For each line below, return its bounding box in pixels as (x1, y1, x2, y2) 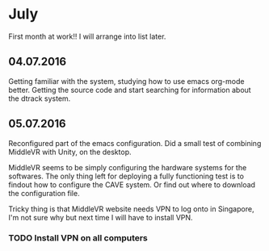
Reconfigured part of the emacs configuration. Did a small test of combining (8, 138, 262, 148)
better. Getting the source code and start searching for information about (8, 85, 252, 94)
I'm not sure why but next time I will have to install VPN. (8, 212, 193, 222)
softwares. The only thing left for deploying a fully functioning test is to (8, 171, 245, 181)
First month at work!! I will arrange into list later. (8, 31, 166, 41)
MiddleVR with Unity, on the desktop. (8, 147, 132, 157)
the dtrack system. (8, 94, 71, 103)
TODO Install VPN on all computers (8, 232, 148, 244)
